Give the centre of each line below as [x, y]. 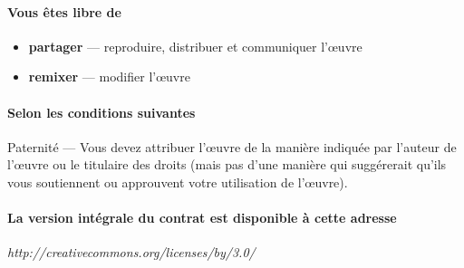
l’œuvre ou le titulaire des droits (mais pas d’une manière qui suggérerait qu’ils [227, 164]
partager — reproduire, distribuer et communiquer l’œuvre [195, 46]
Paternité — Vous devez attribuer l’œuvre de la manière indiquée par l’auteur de [232, 146]
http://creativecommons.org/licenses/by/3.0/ [131, 252]
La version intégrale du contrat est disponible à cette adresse [202, 218]
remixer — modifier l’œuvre [109, 77]
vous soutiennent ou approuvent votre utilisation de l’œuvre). [178, 182]
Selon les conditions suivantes [101, 112]
